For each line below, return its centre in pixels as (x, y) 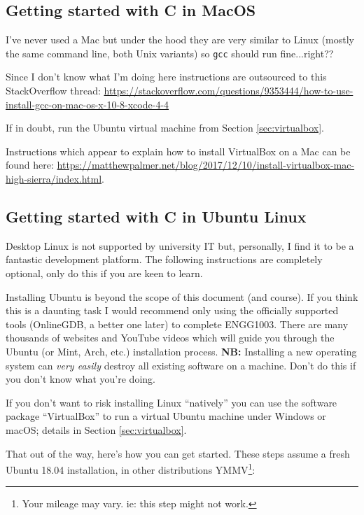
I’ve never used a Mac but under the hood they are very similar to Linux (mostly (180, 40)
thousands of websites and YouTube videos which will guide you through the (170, 338)
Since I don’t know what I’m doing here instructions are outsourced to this (166, 77)
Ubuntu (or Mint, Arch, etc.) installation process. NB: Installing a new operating (181, 351)
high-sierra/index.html (54, 179)
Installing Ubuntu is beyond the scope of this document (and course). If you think (182, 296)
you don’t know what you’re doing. (80, 379)
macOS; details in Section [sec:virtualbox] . (96, 429)
